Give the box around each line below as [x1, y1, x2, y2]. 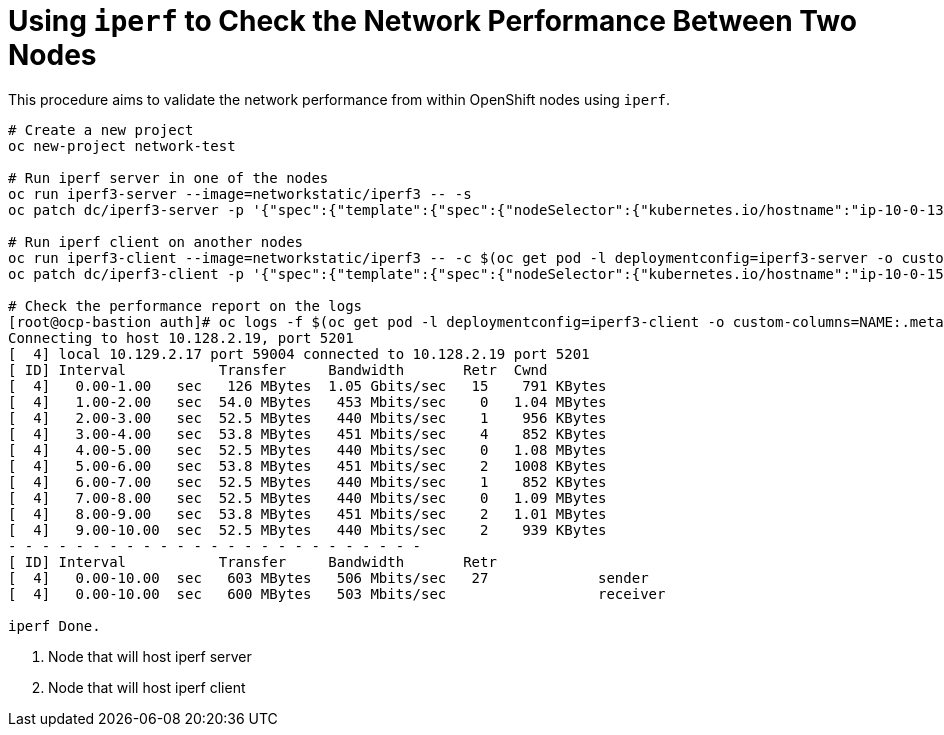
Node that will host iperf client [48, 678, 246, 696]
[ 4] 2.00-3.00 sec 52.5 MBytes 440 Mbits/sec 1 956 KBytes [8, 409, 607, 426]
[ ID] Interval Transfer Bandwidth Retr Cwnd [8, 361, 548, 378]
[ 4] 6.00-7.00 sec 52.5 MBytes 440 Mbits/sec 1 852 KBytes [8, 473, 607, 490]
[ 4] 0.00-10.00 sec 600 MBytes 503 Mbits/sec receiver [8, 585, 666, 602]
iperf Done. [8, 617, 101, 634]
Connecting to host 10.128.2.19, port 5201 [8, 329, 354, 346]
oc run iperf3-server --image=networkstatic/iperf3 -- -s [8, 185, 472, 202]
